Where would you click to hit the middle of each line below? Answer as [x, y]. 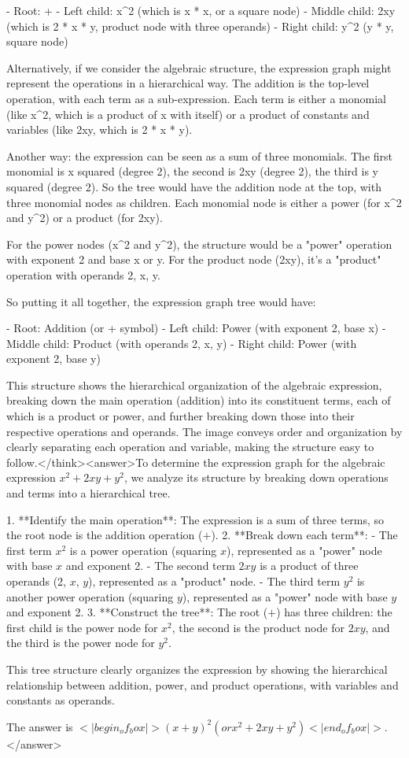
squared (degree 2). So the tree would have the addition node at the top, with [194, 186]
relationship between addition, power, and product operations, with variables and [203, 684]
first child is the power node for [82, 627]
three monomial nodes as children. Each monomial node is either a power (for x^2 [204, 202]
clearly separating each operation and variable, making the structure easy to [190, 447]
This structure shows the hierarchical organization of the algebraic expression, [194, 385]
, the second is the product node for [258, 627]
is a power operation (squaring [143, 550]
